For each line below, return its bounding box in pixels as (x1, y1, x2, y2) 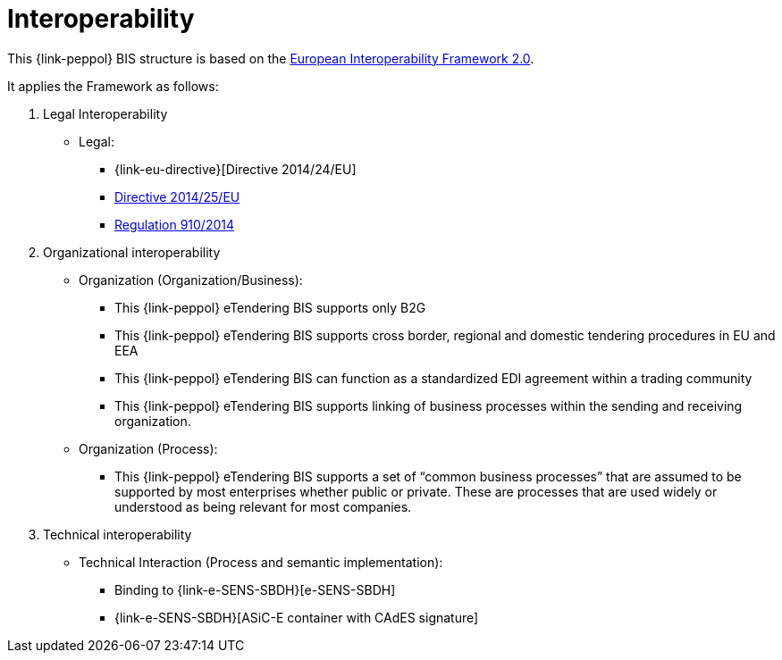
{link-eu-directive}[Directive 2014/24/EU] (114, 161, 357, 177)
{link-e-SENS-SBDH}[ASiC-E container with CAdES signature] (114, 609, 479, 625)
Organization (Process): (79, 440, 218, 456)
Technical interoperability (43, 526, 192, 542)
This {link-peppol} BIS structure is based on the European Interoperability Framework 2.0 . (7, 50, 534, 66)
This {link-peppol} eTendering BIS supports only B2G (114, 299, 426, 315)
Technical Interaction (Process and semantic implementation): (79, 554, 443, 570)
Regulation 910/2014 (114, 216, 235, 232)
